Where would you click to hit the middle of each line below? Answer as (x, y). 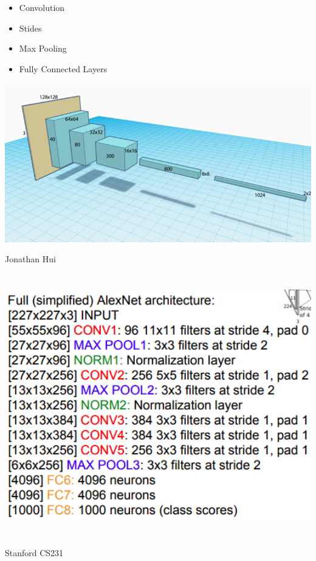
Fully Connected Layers (63, 68)
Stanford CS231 (34, 553)
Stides (30, 28)
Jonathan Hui (30, 259)
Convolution (42, 7)
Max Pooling (43, 48)
